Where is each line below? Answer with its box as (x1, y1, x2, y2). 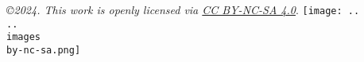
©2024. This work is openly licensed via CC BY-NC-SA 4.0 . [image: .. (6, 2, 360, 17)
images (6, 31, 41, 43)
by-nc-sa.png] (6, 44, 81, 56)
